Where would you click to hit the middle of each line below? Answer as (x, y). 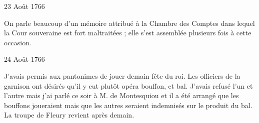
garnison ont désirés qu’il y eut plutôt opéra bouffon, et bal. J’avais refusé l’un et (128, 85)
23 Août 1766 (24, 6)
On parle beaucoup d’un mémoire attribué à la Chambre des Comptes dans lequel (129, 23)
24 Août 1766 (24, 59)
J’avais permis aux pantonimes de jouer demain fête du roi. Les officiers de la (122, 75)
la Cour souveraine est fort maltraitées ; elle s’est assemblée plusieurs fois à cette (128, 33)
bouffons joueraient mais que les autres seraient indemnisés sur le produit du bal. (128, 105)
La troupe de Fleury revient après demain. (69, 115)
